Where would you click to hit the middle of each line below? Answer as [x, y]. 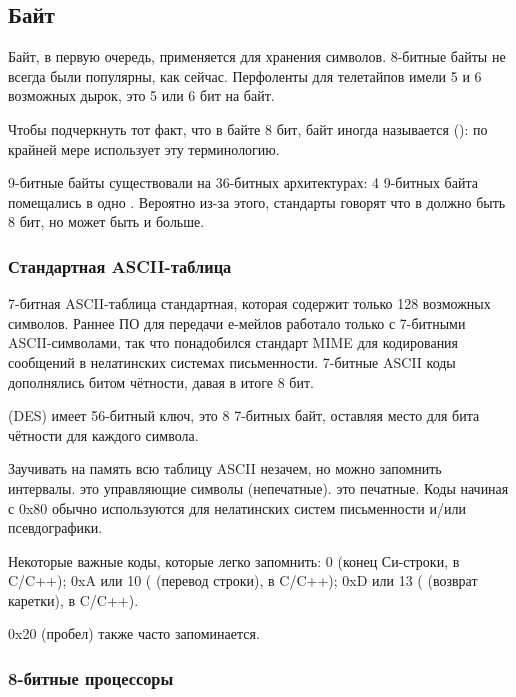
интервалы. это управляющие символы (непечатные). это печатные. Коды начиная [258, 487]
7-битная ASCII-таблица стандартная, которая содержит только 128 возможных [249, 303]
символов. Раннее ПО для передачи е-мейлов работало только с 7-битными [237, 322]
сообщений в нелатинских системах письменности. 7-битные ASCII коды [232, 361]
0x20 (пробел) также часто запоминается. [134, 633]
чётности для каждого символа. [103, 434]
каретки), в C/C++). [73, 599]
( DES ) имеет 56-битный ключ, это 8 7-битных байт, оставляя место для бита [244, 415]
